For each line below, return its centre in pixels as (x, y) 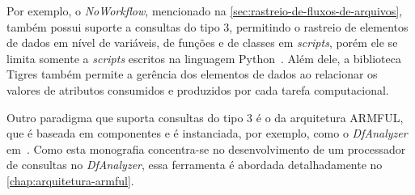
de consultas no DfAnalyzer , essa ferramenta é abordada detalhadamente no (195, 165)
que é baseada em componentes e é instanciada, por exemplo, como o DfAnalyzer (207, 133)
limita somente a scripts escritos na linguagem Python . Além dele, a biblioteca (204, 58)
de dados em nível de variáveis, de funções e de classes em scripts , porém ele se (202, 42)
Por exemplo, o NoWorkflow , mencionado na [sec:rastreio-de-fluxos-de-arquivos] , (205, 11)
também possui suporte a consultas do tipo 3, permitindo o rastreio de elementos (207, 26)
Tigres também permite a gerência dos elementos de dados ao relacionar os (192, 74)
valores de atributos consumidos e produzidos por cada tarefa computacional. (198, 89)
